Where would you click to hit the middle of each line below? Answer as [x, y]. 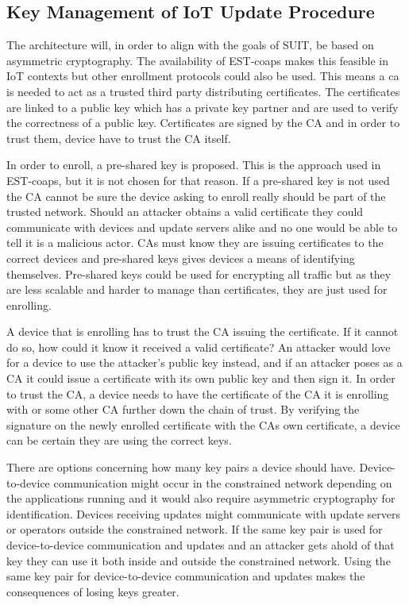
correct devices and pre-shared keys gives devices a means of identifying [181, 258]
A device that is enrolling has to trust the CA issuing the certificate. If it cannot [203, 331]
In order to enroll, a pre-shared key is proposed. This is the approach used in [194, 165]
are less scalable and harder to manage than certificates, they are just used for [197, 289]
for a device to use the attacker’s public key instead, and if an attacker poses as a [204, 362]
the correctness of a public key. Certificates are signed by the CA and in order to [203, 123]
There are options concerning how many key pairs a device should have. [181, 467]
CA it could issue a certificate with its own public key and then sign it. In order [201, 378]
